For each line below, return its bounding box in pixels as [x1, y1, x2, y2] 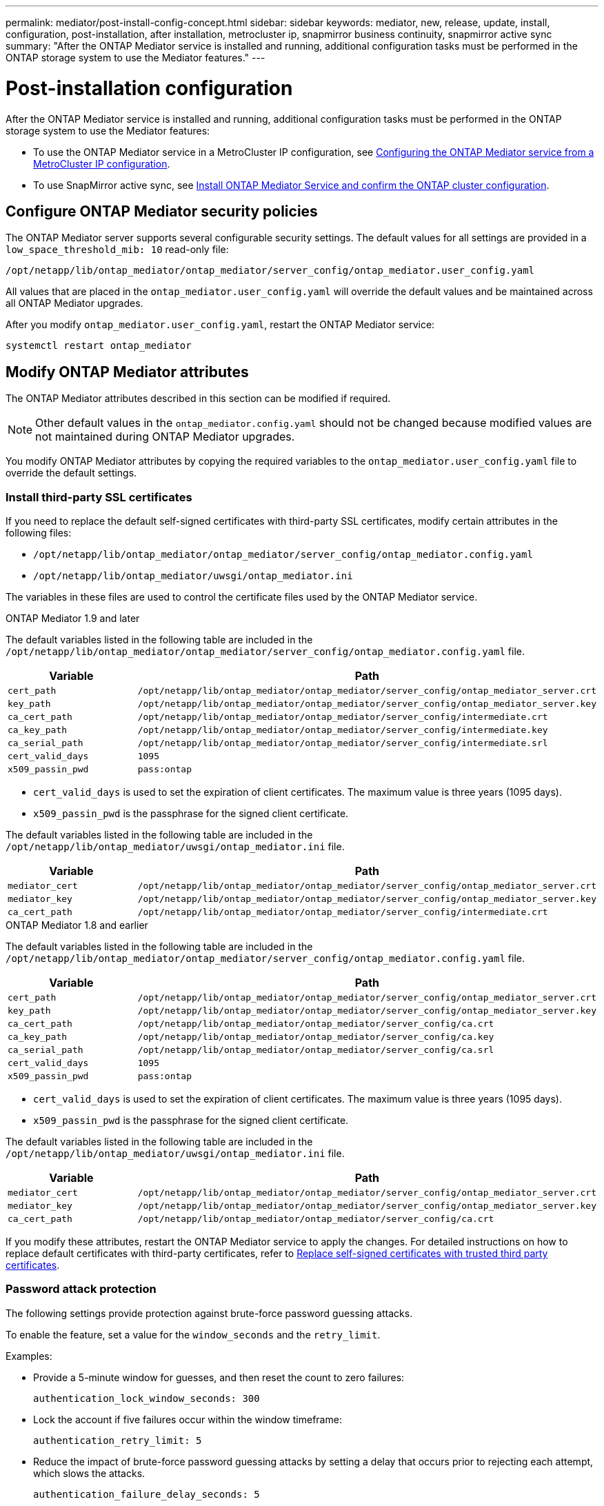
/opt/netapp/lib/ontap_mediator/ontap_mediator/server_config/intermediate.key [137, 724, 548, 735]
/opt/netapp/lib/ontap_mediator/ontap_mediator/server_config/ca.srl [137, 1044, 494, 1055]
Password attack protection [6, 1282, 157, 1296]
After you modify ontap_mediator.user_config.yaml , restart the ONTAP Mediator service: [6, 319, 435, 331]
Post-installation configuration [6, 76, 293, 100]
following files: [6, 526, 72, 539]
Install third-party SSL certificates [6, 490, 192, 504]
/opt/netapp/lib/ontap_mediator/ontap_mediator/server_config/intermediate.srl [137, 737, 548, 748]
